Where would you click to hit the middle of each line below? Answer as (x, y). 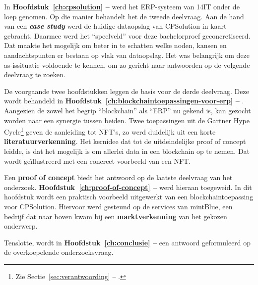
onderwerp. (21, 226)
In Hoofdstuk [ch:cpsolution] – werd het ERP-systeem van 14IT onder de (122, 6)
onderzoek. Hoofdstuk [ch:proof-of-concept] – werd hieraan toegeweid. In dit (128, 187)
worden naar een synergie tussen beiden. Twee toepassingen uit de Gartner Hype (127, 120)
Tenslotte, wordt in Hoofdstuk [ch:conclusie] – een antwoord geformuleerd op (128, 242)
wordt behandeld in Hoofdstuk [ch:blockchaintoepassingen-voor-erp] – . (124, 101)
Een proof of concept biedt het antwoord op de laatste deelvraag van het (118, 177)
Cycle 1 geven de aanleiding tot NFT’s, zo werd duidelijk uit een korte (110, 131)
